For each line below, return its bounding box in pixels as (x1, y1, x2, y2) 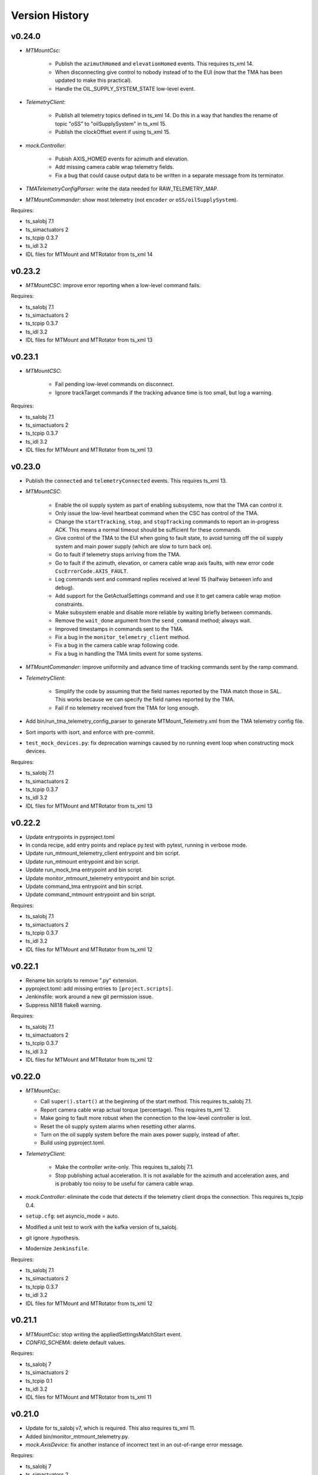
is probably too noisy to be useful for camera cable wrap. (55, 1180, 194, 1187)
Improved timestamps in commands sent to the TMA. (55, 625, 184, 632)
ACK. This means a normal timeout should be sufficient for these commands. (55, 526, 241, 533)
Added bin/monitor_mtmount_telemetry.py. (25, 1433, 130, 1440)
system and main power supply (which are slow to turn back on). (55, 543, 213, 550)
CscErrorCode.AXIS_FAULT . (55, 567, 128, 575)
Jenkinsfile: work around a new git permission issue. (25, 993, 153, 1000)
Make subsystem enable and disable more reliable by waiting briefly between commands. (55, 608, 273, 616)
